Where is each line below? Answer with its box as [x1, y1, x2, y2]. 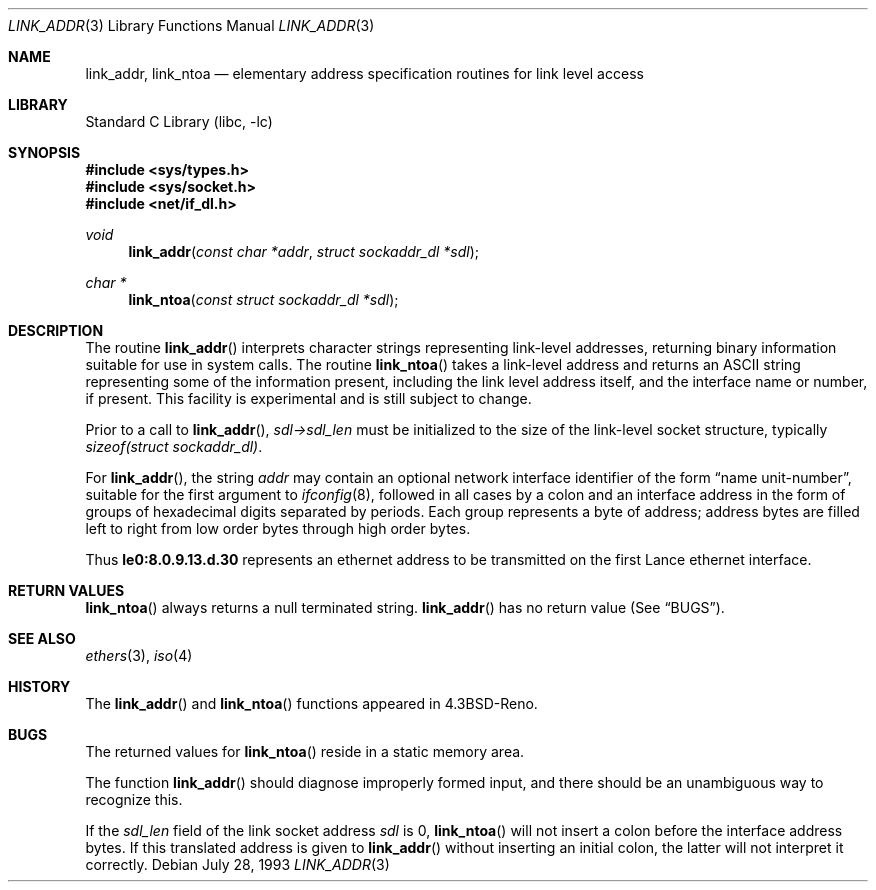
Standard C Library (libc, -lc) [85, 113, 273, 130]
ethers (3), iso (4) [85, 647, 193, 664]
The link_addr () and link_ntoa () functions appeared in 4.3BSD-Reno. [85, 695, 538, 712]
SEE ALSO [8, 630, 76, 647]
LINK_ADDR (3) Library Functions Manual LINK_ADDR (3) [8, 17, 375, 34]
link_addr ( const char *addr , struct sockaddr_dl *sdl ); [128, 243, 480, 260]
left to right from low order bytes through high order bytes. [85, 520, 471, 537]
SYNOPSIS [8, 144, 81, 161]
